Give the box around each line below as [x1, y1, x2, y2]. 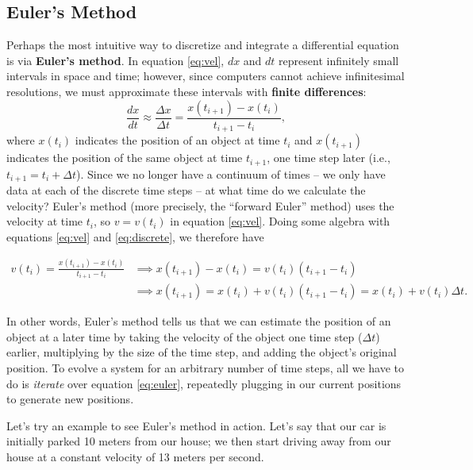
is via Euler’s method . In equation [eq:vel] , [6, 52, 225, 68]
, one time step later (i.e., [267, 149, 390, 166]
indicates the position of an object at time [75, 132, 280, 148]
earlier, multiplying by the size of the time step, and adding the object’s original [6, 344, 397, 360]
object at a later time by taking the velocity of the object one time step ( [6, 328, 363, 345]
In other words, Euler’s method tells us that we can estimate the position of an [6, 313, 391, 329]
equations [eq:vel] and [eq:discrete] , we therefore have [6, 228, 264, 245]
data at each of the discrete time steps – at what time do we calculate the [6, 181, 366, 198]
